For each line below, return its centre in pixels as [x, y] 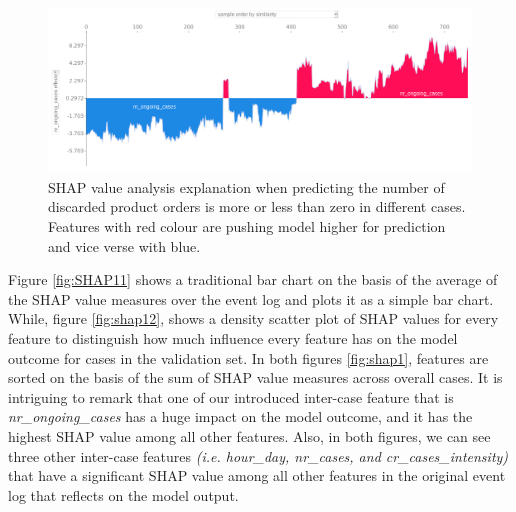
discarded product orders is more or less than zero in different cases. [257, 206]
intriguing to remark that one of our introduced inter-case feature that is [231, 396]
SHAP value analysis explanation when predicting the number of [246, 186]
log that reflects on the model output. [123, 494]
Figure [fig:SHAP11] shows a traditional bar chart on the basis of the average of [253, 279]
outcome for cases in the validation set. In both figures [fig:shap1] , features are [248, 357]
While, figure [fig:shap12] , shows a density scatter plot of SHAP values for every [253, 318]
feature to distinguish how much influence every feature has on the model [233, 337]
